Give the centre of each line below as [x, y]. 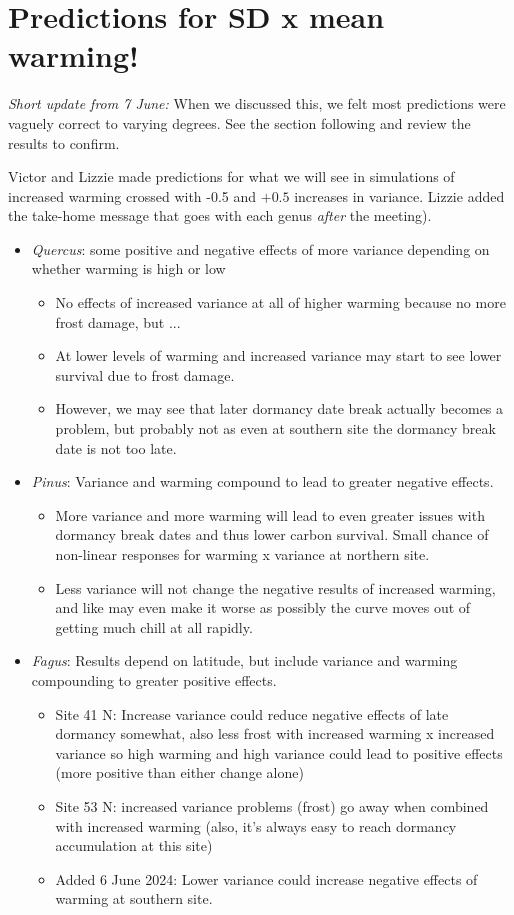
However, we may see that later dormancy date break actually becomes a [279, 408]
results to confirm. [64, 142]
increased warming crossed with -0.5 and [132, 195]
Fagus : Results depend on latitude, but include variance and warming [244, 660]
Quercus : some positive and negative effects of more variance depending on [260, 248]
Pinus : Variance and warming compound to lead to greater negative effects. [262, 481]
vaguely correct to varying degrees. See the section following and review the [239, 122]
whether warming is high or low [128, 268]
